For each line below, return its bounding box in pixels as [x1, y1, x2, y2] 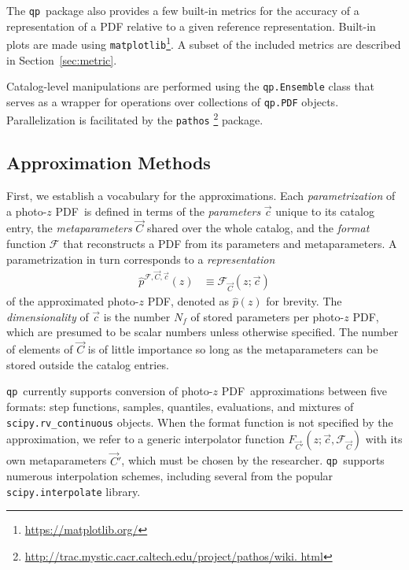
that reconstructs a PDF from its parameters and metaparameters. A [63, 235, 397, 251]
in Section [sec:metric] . [6, 51, 117, 68]
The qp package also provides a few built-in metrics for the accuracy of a [6, 2, 359, 18]
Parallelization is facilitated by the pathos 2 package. [6, 109, 263, 128]
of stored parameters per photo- [190, 308, 345, 324]
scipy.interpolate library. [6, 483, 141, 499]
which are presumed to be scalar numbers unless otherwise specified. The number [6, 324, 399, 340]
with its [365, 431, 403, 447]
